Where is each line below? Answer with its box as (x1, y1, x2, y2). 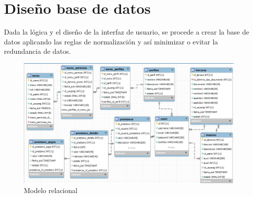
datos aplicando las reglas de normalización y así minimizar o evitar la (4, 36, 218, 46)
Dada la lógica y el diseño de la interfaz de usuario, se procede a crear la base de (4, 27, 250, 37)
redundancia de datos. (4, 46, 71, 56)
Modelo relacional (24, 185, 78, 195)
